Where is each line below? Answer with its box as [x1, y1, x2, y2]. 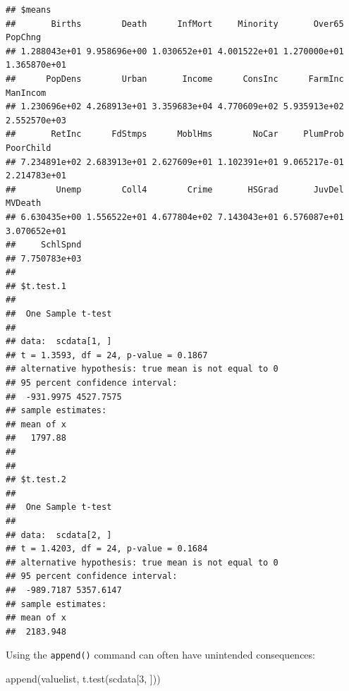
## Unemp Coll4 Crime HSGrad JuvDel [6, 184, 344, 195]
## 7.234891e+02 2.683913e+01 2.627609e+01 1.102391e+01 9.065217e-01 [6, 157, 344, 167]
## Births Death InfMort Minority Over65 [6, 18, 344, 29]
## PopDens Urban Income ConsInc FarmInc [6, 73, 344, 84]
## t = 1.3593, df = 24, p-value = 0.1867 [6, 350, 208, 360]
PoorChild [6, 142, 51, 153]
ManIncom [6, 87, 47, 98]
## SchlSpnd [6, 240, 82, 250]
